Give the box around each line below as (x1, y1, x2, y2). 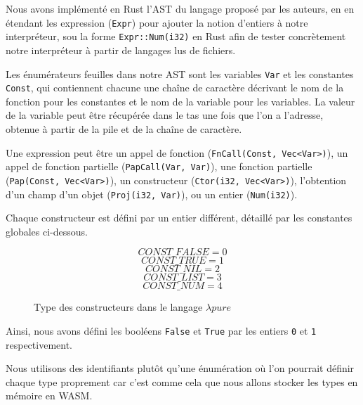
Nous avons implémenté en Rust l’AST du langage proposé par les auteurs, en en (6, 1, 355, 15)
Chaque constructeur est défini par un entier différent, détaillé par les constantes (6, 210, 352, 225)
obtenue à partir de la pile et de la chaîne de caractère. (6, 122, 242, 136)
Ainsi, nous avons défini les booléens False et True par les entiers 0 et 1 (6, 323, 317, 337)
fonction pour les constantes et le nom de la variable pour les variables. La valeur (6, 94, 355, 108)
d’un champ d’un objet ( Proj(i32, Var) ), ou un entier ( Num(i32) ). (6, 186, 298, 201)
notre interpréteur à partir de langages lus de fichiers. (6, 42, 236, 57)
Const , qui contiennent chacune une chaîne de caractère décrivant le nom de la (6, 80, 344, 95)
